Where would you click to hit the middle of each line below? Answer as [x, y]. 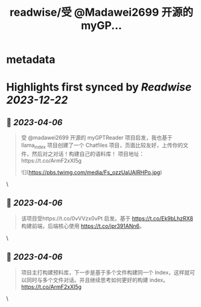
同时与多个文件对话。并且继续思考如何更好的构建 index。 [97, 280]
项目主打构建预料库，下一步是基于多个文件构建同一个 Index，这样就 [105, 272]
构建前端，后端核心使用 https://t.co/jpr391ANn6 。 [83, 226]
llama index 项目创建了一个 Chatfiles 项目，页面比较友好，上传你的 [102, 146]
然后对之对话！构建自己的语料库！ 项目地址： [88, 153]
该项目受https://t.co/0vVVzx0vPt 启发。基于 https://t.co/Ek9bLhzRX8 [107, 218]
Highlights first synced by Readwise [99, 87]
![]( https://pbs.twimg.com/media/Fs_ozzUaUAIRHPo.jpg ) [91, 172]
